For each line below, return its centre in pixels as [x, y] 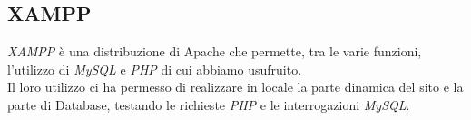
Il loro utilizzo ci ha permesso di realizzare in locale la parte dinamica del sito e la [235, 87]
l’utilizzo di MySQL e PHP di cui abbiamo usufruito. [155, 69]
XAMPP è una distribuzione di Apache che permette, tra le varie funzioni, [215, 51]
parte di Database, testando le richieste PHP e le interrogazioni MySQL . [209, 104]
